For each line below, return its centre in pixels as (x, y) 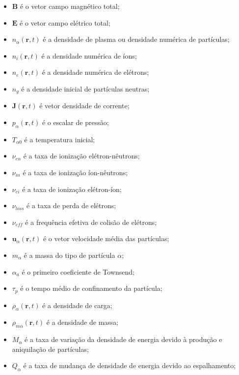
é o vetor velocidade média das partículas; (106, 238)
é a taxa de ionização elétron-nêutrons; (81, 156)
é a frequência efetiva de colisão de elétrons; (91, 222)
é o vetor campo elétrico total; (65, 22)
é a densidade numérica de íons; (89, 55)
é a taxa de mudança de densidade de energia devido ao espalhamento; (130, 365)
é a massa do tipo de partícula (69, 255)
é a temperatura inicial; (60, 139)
